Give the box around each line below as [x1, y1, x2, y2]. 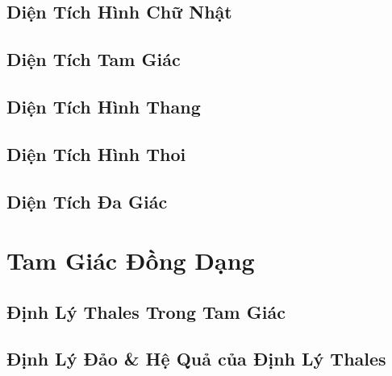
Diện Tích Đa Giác [6, 188, 168, 213]
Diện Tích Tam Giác [6, 47, 181, 72]
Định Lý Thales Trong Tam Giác [6, 299, 286, 324]
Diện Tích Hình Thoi [6, 141, 186, 166]
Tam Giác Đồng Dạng [6, 244, 255, 277]
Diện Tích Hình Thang [6, 93, 201, 118]
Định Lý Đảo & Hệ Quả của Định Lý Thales [6, 346, 386, 371]
